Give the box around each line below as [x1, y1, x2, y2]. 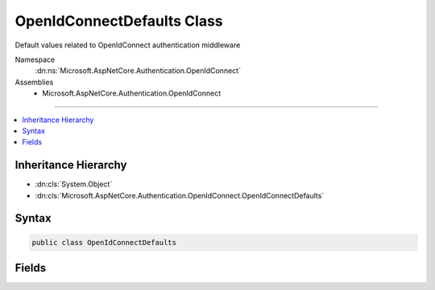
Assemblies [14, 77, 54, 87]
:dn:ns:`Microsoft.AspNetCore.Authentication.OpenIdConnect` [35, 66, 242, 76]
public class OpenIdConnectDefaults [31, 238, 177, 247]
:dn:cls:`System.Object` [35, 179, 113, 189]
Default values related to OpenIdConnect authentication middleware [14, 40, 241, 50]
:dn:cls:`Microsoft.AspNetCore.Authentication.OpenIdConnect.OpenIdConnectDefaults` [35, 190, 325, 200]
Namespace [14, 55, 56, 64]
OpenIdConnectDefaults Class [14, 12, 223, 30]
